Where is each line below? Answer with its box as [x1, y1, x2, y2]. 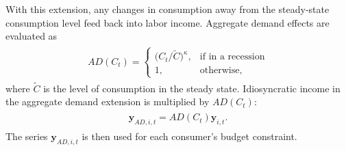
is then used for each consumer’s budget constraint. [82, 128, 297, 143]
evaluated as [5, 29, 58, 43]
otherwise [199, 66, 240, 76]
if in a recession [199, 52, 265, 62]
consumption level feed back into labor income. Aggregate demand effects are [5, 15, 330, 29]
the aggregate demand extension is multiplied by [5, 94, 210, 109]
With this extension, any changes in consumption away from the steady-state [5, 2, 330, 16]
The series [5, 128, 48, 143]
